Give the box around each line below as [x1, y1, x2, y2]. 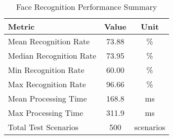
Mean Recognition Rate [8, 35, 90, 47]
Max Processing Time [8, 107, 83, 118]
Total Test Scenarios [8, 121, 79, 133]
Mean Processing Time [8, 93, 87, 104]
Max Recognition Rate [8, 78, 86, 90]
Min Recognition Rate [8, 64, 85, 75]
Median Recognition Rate [8, 50, 96, 61]
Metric [8, 21, 35, 32]
